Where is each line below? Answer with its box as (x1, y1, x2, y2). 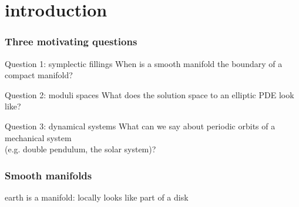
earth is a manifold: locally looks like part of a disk (5, 191, 189, 203)
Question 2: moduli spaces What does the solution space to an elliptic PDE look (5, 88, 294, 101)
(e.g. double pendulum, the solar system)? (5, 143, 156, 155)
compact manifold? (5, 69, 73, 81)
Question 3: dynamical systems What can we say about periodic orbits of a (5, 119, 276, 132)
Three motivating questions (5, 34, 137, 49)
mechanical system (5, 131, 72, 143)
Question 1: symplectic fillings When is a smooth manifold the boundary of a (5, 57, 283, 69)
